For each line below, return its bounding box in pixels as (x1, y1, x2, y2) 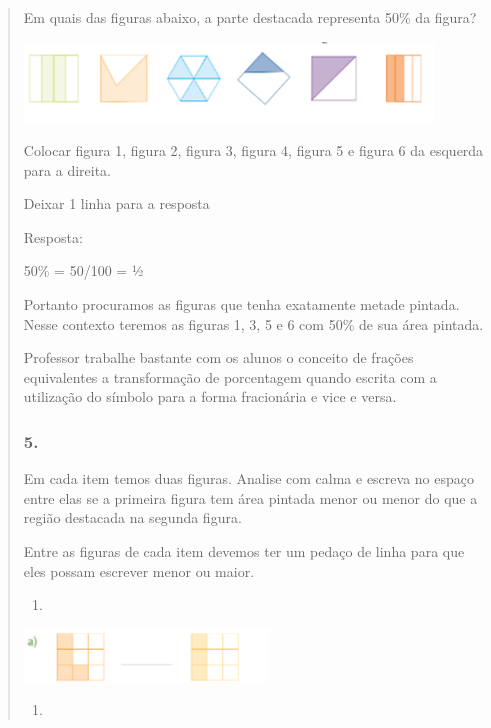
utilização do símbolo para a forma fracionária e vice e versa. (23, 386, 397, 407)
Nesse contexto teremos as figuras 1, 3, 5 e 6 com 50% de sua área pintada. (23, 313, 484, 334)
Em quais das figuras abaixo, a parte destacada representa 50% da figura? (23, 7, 477, 27)
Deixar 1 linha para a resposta (23, 193, 210, 214)
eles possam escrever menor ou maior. (23, 560, 255, 581)
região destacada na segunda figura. (23, 507, 242, 528)
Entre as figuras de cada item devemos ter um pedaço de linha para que (23, 540, 465, 561)
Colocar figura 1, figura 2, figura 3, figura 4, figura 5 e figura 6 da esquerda (23, 139, 484, 160)
